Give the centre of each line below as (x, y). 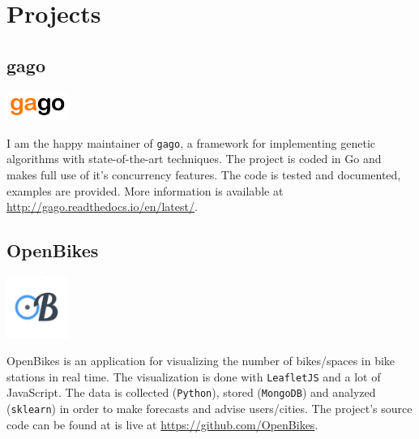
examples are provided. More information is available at (145, 190)
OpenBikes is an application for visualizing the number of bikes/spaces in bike (201, 361)
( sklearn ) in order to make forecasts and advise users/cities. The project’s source (209, 409)
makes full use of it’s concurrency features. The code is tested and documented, (204, 174)
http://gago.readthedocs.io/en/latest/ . (102, 207)
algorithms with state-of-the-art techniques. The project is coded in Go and (194, 159)
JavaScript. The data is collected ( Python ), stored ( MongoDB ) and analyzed (191, 392)
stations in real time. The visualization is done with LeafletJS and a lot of (194, 376)
